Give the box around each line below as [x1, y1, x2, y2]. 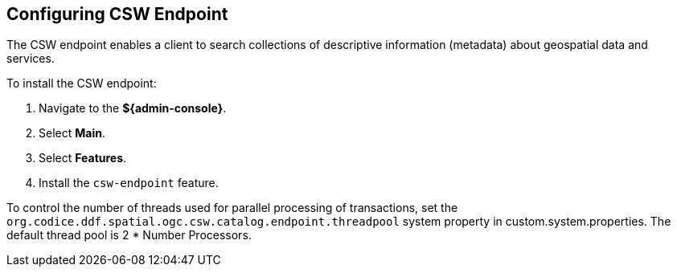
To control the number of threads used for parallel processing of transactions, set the [6, 201, 458, 215]
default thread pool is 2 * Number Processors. [6, 228, 252, 242]
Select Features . [39, 151, 127, 165]
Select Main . [39, 126, 105, 141]
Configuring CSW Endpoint [6, 4, 228, 24]
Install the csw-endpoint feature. [39, 176, 219, 190]
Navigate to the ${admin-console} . [39, 101, 227, 116]
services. [6, 51, 55, 66]
